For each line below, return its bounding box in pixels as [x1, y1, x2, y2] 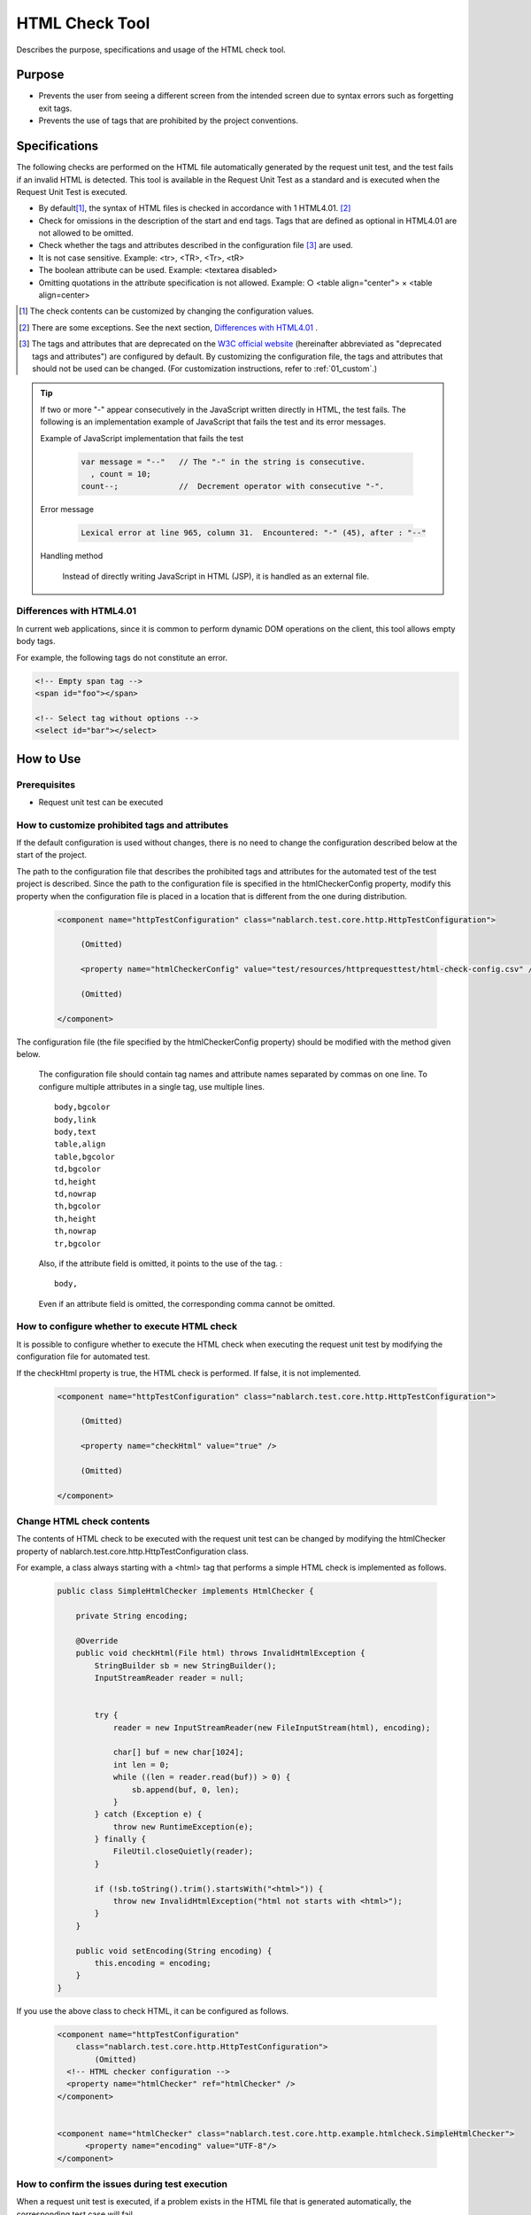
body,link [54, 1115, 96, 1124]
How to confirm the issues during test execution [16, 2178, 228, 2190]
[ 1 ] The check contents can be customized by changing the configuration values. [19, 306, 314, 316]
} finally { [94, 1834, 146, 1845]
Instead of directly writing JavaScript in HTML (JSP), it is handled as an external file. [62, 571, 370, 581]
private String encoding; [75, 1611, 189, 1621]
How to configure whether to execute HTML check [16, 1320, 238, 1333]
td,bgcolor [54, 1164, 102, 1174]
